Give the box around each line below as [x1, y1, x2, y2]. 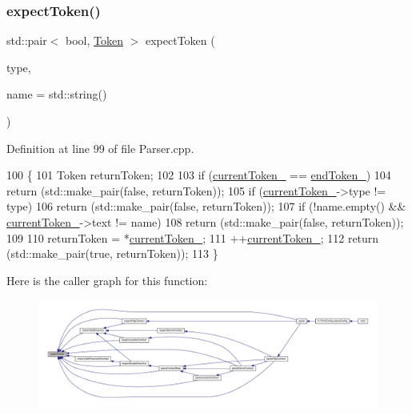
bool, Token [66, 32, 123, 49]
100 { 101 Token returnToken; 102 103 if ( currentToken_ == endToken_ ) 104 [6, 167, 391, 183]
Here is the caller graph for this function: [6, 271, 208, 288]
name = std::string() [6, 86, 107, 102]
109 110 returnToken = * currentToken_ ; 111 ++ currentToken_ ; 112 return [6, 229, 379, 246]
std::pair [6, 32, 47, 49]
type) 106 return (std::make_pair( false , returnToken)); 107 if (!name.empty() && [6, 198, 406, 215]
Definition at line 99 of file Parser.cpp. [6, 139, 194, 156]
